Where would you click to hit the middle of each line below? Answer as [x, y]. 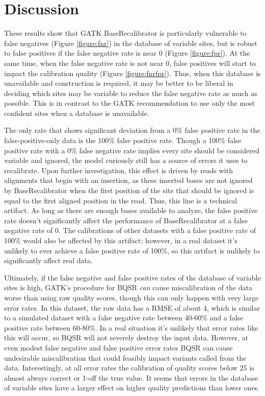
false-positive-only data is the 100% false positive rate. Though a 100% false [123, 140]
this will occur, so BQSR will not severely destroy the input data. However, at [126, 337]
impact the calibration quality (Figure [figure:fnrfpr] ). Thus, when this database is [132, 73]
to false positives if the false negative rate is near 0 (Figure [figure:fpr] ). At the [127, 53]
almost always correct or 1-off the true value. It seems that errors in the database [131, 377]
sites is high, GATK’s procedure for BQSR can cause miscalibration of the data [128, 287]
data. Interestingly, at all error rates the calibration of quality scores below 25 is [129, 368]
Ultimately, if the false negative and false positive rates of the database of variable [132, 277]
